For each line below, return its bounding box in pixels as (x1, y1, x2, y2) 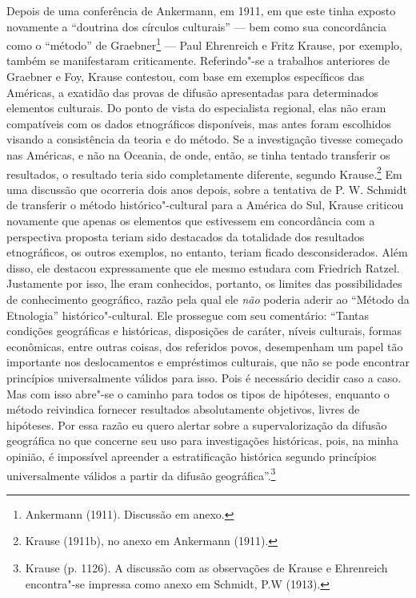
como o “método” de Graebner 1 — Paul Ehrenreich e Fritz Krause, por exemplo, (6, 34, 402, 53)
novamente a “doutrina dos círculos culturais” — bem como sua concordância (6, 18, 386, 34)
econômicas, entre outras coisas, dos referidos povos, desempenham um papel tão (6, 337, 403, 354)
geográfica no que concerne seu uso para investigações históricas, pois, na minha (6, 432, 398, 449)
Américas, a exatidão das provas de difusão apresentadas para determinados (6, 83, 379, 100)
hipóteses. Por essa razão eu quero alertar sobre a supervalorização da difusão (6, 416, 387, 433)
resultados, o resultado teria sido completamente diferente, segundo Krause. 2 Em (6, 163, 402, 182)
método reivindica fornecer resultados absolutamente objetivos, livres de (6, 401, 360, 418)
